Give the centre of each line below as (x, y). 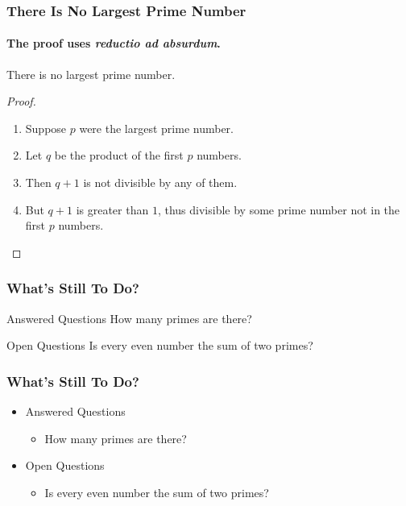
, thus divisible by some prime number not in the (279, 209)
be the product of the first (119, 155)
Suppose (46, 128)
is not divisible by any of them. (160, 182)
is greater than (112, 209)
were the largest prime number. (156, 128)
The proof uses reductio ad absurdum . (114, 43)
